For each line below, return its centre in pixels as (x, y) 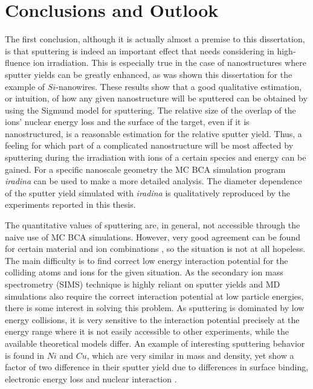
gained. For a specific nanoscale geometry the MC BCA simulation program (145, 169)
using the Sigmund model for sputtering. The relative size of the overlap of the (150, 110)
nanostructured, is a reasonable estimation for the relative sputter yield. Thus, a (153, 133)
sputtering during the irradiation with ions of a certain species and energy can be (156, 157)
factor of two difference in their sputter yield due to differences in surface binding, (157, 367)
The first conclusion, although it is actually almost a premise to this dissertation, (155, 39)
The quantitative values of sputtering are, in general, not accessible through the (153, 225)
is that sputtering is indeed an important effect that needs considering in (140, 50)
